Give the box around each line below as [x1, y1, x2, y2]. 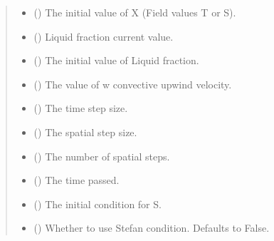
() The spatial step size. [33, 124, 137, 139]
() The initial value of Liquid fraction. [33, 53, 199, 68]
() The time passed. [33, 173, 120, 188]
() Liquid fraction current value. [33, 29, 174, 43]
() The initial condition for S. [33, 196, 162, 211]
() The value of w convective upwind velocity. [33, 76, 232, 91]
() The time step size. [33, 101, 128, 116]
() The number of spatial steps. [33, 148, 170, 163]
